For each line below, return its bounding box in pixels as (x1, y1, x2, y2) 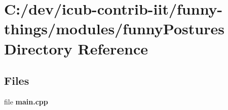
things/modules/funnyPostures (4, 18, 224, 39)
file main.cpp (4, 96, 48, 106)
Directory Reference (4, 38, 148, 59)
